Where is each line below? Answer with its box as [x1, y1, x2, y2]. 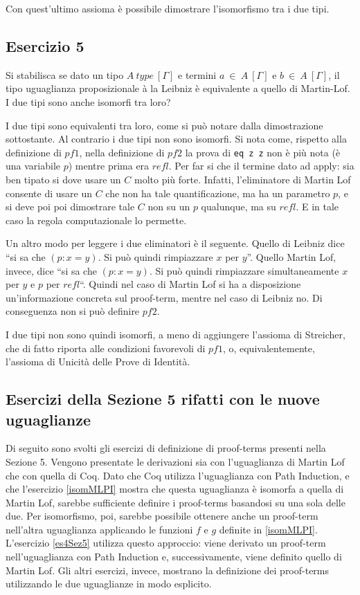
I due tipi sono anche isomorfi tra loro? [6, 94, 171, 109]
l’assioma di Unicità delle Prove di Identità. [6, 354, 190, 369]
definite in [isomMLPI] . [219, 522, 318, 536]
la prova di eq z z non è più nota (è [185, 145, 341, 159]
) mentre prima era [68, 158, 150, 173]
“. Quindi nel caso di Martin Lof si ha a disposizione [80, 277, 301, 291]
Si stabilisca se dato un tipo [6, 67, 124, 82]
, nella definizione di [79, 145, 165, 159]
